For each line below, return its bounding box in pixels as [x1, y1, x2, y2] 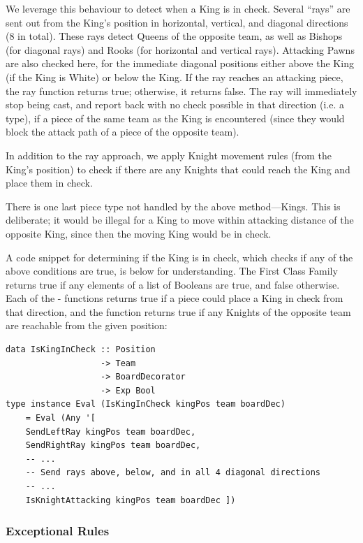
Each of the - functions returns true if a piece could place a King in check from [6, 291, 343, 305]
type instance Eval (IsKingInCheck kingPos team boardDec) [6, 399, 286, 410]
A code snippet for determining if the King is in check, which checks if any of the [6, 249, 353, 264]
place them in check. [6, 175, 93, 190]
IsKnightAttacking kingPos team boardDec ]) [25, 495, 236, 505]
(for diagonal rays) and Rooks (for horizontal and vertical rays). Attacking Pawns [6, 42, 355, 57]
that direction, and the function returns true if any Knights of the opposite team [6, 304, 351, 319]
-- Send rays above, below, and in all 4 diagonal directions [25, 468, 321, 478]
